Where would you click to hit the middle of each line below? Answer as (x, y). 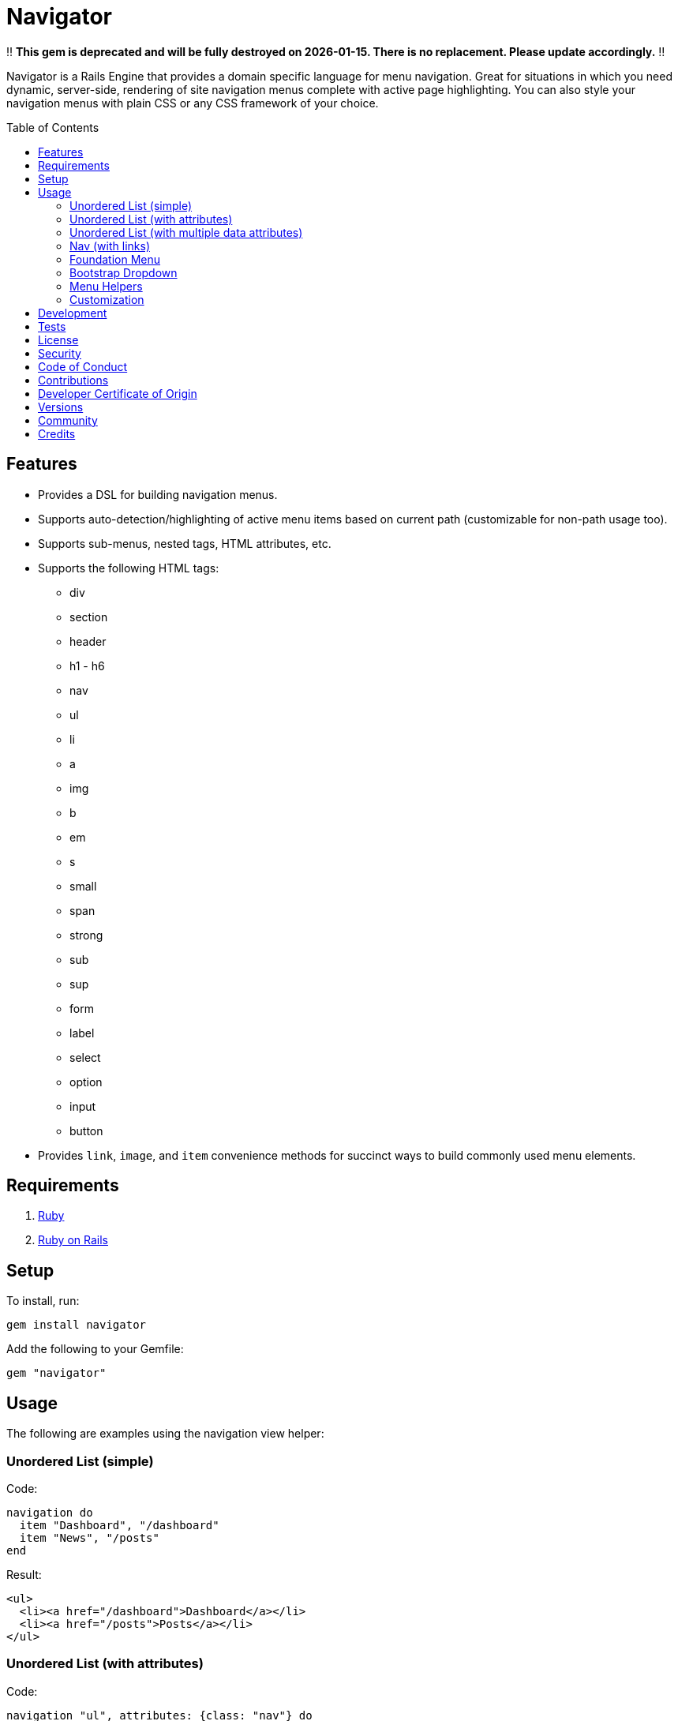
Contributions (73, 380)
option (86, 1082)
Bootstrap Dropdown (124, 272)
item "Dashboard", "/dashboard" (119, 1525)
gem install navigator (77, 1325)
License (58, 339)
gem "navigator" (56, 1373)
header (88, 641)
